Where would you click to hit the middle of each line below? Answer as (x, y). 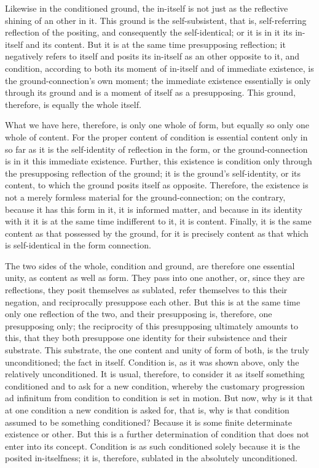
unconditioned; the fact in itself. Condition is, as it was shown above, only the (152, 362)
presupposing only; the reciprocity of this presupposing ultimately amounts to (152, 325)
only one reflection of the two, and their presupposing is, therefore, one (139, 314)
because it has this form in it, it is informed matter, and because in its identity (154, 209)
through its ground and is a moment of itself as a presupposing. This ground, (150, 92)
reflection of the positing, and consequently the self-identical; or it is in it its (149, 32)
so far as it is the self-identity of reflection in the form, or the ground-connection (156, 149)
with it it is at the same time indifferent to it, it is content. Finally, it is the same (158, 221)
